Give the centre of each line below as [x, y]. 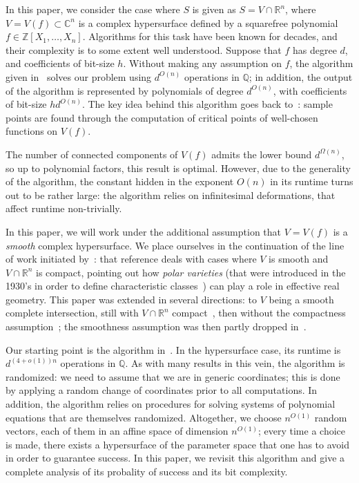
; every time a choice [301, 431]
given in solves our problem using [79, 76]
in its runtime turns [312, 181]
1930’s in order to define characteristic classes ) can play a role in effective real [173, 286]
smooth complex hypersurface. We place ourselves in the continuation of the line [175, 245]
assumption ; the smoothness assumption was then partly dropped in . [156, 326]
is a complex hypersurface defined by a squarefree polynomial [208, 22]
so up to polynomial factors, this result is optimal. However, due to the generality [178, 168]
